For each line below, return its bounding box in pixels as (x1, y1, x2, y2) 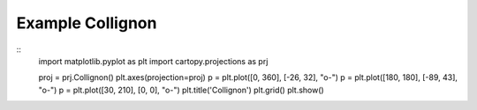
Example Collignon (16, 13, 157, 33)
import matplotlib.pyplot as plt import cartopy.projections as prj (38, 55, 269, 66)
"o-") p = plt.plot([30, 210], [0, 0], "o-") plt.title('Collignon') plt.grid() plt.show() (38, 84, 324, 95)
